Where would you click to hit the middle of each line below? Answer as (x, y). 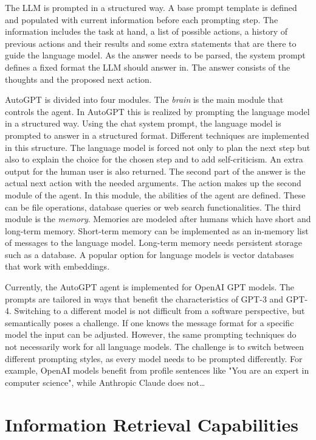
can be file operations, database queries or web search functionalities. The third (153, 207)
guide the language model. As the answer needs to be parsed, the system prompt (155, 55)
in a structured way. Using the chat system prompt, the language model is (143, 123)
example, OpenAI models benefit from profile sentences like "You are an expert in (157, 370)
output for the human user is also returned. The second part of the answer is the (155, 171)
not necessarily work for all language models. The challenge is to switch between (154, 347)
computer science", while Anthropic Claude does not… (105, 382)
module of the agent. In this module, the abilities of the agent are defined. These (155, 194)
